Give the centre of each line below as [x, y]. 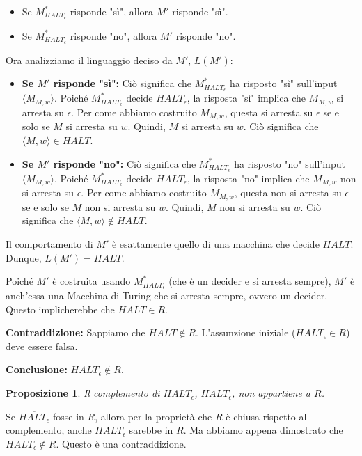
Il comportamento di [49, 244]
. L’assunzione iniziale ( [246, 332]
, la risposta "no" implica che [248, 178]
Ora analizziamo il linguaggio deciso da [89, 60]
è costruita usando [92, 281]
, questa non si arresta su [288, 192]
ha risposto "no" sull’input [290, 163]
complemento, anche [49, 430]
